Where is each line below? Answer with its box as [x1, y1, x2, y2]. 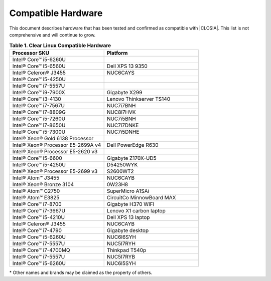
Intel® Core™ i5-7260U [12, 115, 66, 122]
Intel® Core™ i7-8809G [12, 108, 66, 115]
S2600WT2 [106, 168, 134, 175]
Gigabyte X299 [106, 89, 143, 96]
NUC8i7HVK [106, 108, 136, 115]
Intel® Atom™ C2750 [12, 187, 60, 194]
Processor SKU [12, 49, 50, 56]
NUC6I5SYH [106, 259, 136, 266]
